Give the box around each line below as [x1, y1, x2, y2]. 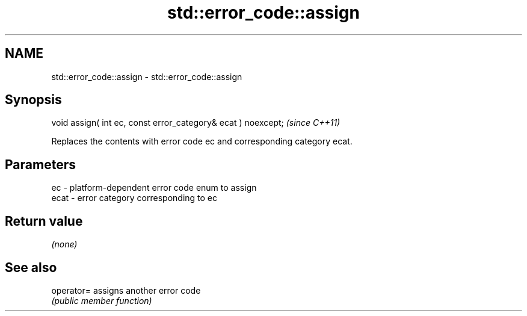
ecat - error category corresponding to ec [51, 193, 218, 203]
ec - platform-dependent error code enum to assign [51, 182, 257, 193]
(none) [51, 239, 78, 250]
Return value [5, 213, 83, 229]
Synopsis [5, 92, 62, 108]
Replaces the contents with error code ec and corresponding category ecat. [51, 136, 353, 147]
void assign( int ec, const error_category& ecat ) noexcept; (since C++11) [51, 117, 341, 128]
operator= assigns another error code [51, 285, 201, 296]
